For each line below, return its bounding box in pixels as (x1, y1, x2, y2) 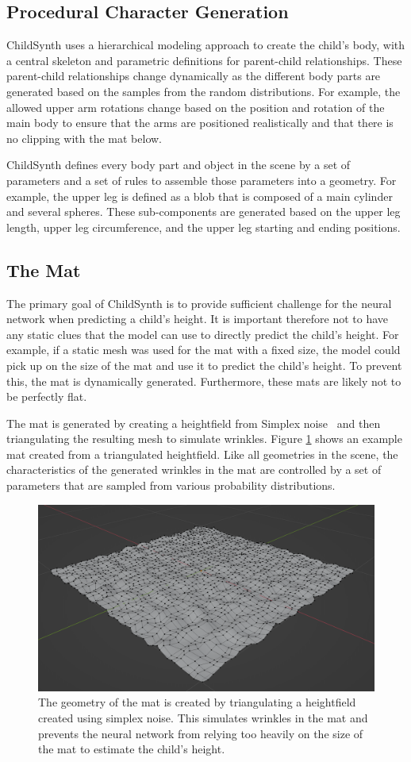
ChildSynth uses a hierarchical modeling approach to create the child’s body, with (6, 37, 405, 53)
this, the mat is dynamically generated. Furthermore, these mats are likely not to (6, 372, 401, 389)
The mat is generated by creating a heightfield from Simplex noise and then (6, 414, 381, 431)
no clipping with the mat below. (6, 129, 163, 146)
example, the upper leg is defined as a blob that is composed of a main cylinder (6, 187, 393, 204)
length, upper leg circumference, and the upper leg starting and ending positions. (6, 218, 401, 235)
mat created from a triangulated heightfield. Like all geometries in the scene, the (6, 445, 398, 462)
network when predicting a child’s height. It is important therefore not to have (6, 310, 389, 327)
